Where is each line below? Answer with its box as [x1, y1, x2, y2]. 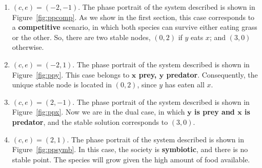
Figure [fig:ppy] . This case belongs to [12, 69, 130, 80]
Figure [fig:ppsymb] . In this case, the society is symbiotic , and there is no [12, 144, 248, 155]
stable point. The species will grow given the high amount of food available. [12, 154, 250, 164]
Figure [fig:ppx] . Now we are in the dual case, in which [12, 106, 185, 117]
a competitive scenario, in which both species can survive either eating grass [12, 22, 257, 32]
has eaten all [165, 79, 205, 90]
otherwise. [12, 42, 44, 52]
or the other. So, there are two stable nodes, [12, 31, 151, 42]
